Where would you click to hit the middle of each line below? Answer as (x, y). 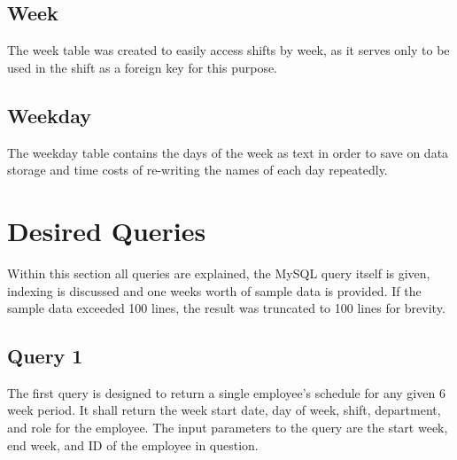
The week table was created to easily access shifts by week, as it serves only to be (228, 50)
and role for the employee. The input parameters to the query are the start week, (228, 428)
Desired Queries (107, 230)
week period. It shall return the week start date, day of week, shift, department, (224, 410)
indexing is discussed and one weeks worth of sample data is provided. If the (214, 290)
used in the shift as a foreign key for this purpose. (143, 67)
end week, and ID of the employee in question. (133, 444)
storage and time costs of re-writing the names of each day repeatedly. (198, 170)
